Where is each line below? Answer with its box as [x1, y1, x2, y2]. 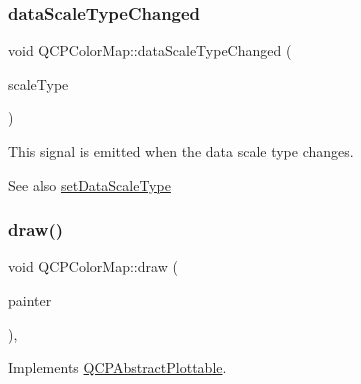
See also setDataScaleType [8, 174, 171, 195]
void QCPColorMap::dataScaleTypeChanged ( [8, 40, 292, 61]
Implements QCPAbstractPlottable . [8, 357, 227, 378]
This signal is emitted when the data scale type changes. [8, 141, 354, 161]
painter [8, 290, 52, 310]
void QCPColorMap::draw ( [8, 256, 178, 277]
